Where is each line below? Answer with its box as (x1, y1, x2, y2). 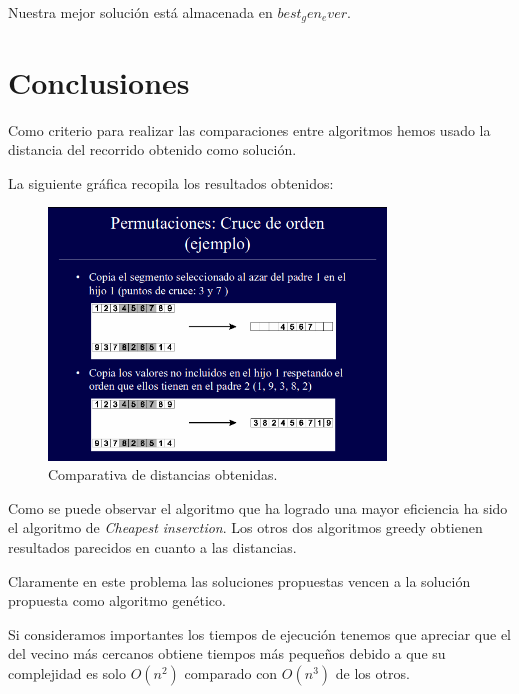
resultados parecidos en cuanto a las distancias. (8, 536, 297, 557)
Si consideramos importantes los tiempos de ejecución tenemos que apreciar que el (8, 623, 512, 644)
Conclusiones (8, 61, 190, 102)
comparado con (184, 662, 278, 683)
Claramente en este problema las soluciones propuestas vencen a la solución (8, 570, 471, 591)
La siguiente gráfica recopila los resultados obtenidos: (8, 172, 334, 193)
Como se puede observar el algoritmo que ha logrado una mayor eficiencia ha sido (8, 497, 508, 518)
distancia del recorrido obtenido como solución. (8, 139, 297, 160)
